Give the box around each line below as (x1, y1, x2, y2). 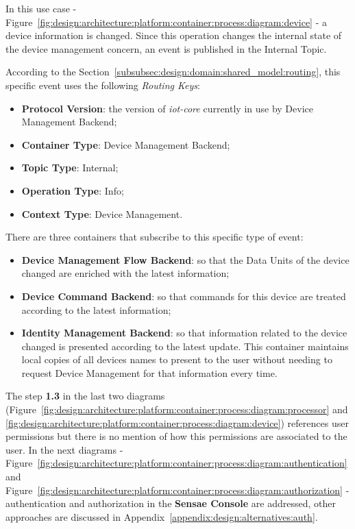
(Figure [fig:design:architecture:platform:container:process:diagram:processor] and (5, 402, 348, 417)
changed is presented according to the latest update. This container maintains (21, 339, 349, 353)
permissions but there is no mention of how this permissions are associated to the (5, 429, 347, 443)
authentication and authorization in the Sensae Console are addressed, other (5, 496, 336, 510)
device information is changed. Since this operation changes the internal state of (5, 28, 342, 42)
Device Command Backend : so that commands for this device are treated (21, 288, 346, 303)
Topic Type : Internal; (21, 160, 119, 175)
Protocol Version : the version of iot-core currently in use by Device (21, 101, 313, 115)
